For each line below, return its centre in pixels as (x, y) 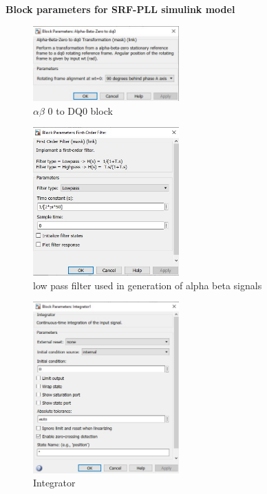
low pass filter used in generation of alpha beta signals (148, 285)
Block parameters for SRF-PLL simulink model (120, 9)
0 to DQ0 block (80, 110)
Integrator (54, 483)
